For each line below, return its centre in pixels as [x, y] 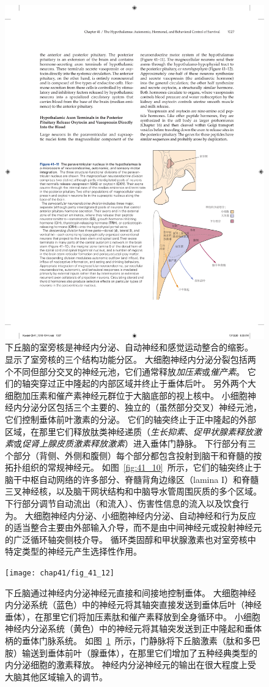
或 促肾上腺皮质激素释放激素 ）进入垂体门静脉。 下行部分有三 [135, 443]
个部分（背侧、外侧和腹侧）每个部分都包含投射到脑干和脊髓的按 [133, 455]
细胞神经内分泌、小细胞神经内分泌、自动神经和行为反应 [145, 515]
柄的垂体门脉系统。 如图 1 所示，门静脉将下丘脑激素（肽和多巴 [133, 641]
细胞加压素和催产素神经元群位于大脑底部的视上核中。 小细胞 [126, 395]
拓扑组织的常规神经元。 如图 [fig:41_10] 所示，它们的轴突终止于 [133, 467]
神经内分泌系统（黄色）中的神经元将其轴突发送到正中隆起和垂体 [133, 628]
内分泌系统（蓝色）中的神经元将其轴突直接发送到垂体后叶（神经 [133, 605]
